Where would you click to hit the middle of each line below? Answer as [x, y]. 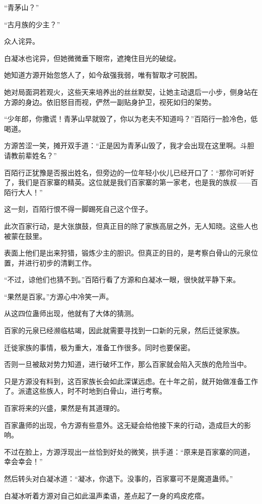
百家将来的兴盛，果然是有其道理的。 [64, 408]
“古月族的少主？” [32, 24]
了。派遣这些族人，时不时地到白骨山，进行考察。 [85, 391]
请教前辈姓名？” [30, 155]
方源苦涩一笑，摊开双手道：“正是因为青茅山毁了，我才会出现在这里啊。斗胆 [129, 145]
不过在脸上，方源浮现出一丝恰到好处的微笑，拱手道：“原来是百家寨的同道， [129, 451]
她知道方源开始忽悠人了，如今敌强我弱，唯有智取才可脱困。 [103, 75]
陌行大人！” [23, 192]
